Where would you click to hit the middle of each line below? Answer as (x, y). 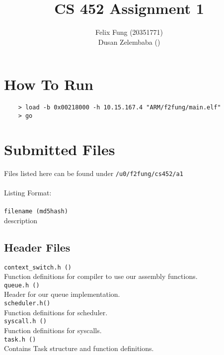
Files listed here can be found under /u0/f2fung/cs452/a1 (94, 173)
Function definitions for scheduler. (56, 312)
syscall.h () (25, 321)
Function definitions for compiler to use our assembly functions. (101, 276)
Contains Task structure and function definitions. (79, 348)
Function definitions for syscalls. (53, 330)
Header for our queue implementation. (62, 294)
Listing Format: (28, 192)
